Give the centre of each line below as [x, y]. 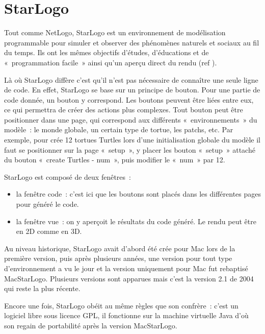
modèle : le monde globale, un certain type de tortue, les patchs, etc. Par [119, 129]
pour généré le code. [47, 204]
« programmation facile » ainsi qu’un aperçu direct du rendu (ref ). [111, 62]
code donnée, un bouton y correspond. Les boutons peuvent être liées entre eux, [129, 99]
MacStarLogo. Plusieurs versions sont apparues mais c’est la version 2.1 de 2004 [129, 278]
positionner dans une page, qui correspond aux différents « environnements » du [131, 119]
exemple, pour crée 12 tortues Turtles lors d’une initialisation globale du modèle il [132, 140]
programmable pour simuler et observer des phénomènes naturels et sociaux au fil [132, 42]
